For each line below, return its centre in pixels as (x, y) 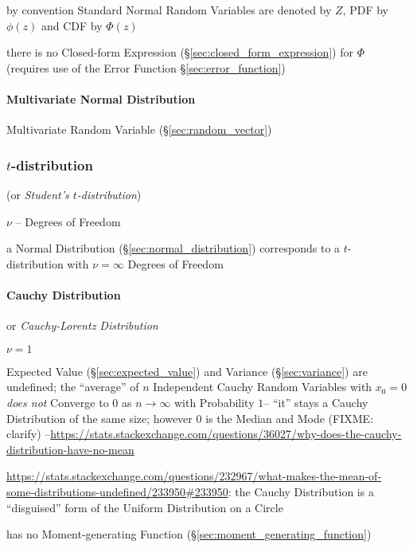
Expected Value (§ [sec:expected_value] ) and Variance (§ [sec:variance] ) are (187, 371)
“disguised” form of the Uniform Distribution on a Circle (145, 507)
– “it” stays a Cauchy (316, 402)
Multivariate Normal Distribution (101, 98)
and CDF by (72, 25)
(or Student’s (38, 194)
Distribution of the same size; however (99, 418)
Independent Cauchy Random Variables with (263, 387)
